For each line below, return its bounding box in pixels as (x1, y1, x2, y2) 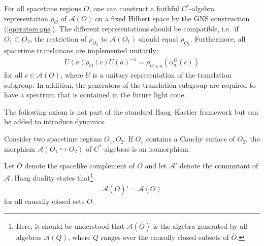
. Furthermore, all (190, 33, 246, 44)
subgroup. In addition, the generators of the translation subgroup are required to (4, 79, 256, 90)
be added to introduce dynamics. (4, 116, 106, 127)
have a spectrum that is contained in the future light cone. (4, 89, 186, 100)
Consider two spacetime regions (4, 133, 102, 144)
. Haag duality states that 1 (10, 170, 93, 183)
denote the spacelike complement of (24, 160, 135, 171)
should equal (139, 33, 178, 44)
